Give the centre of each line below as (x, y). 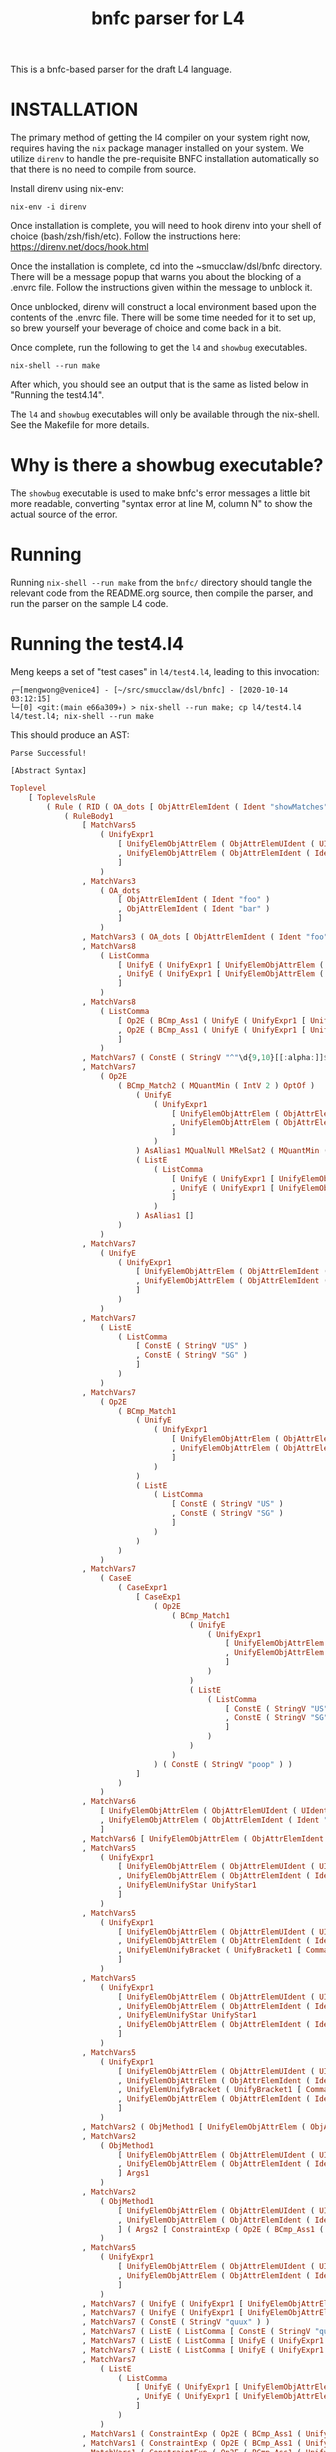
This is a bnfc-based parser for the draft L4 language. (121, 69)
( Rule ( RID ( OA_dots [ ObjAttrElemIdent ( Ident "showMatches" (187, 807)
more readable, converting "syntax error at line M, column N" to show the (161, 504)
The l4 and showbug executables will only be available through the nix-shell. (165, 414)
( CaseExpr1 (142, 1588)
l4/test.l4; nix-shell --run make (82, 716)
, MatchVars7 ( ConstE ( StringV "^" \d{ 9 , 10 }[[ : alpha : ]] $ (205, 1058)
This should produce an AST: (70, 734)
